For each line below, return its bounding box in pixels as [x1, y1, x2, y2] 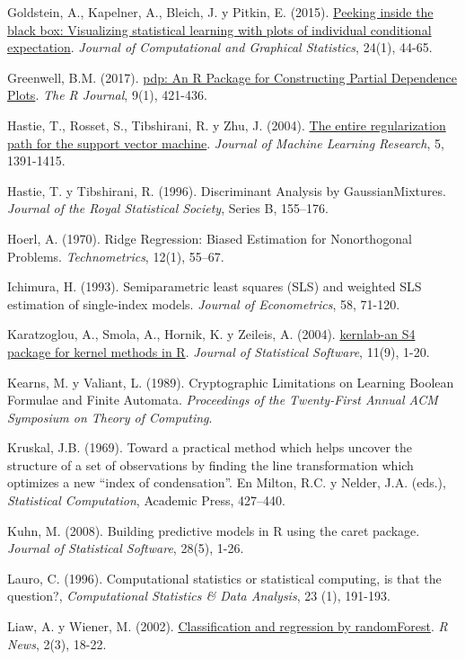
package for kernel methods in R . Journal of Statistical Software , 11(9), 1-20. [7, 342, 430, 361]
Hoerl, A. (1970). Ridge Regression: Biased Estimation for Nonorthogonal [7, 228, 412, 247]
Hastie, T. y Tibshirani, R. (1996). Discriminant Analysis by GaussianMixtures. [7, 181, 446, 200]
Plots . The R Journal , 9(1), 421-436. [7, 85, 207, 104]
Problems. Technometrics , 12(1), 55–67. [7, 246, 224, 265]
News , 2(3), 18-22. [7, 634, 107, 653]
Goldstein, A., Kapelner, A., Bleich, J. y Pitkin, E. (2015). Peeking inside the [7, 3, 434, 21]
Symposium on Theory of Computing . [7, 407, 213, 426]
